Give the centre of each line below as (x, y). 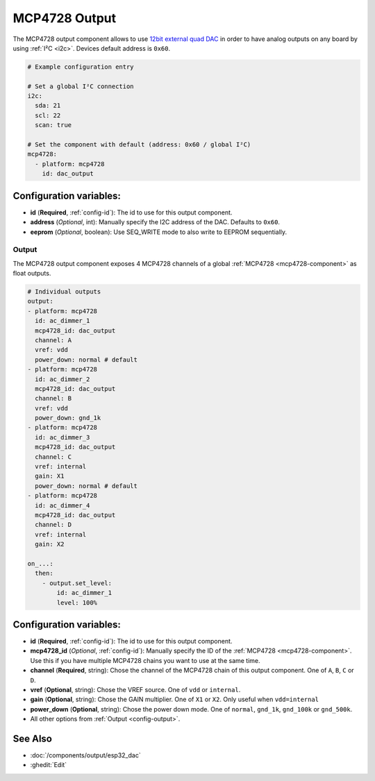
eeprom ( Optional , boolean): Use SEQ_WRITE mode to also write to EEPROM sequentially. (159, 232)
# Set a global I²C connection (81, 86)
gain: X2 (50, 544)
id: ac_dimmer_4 (62, 505)
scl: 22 (48, 115)
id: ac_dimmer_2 (62, 379)
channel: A (53, 340)
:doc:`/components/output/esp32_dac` (86, 755)
